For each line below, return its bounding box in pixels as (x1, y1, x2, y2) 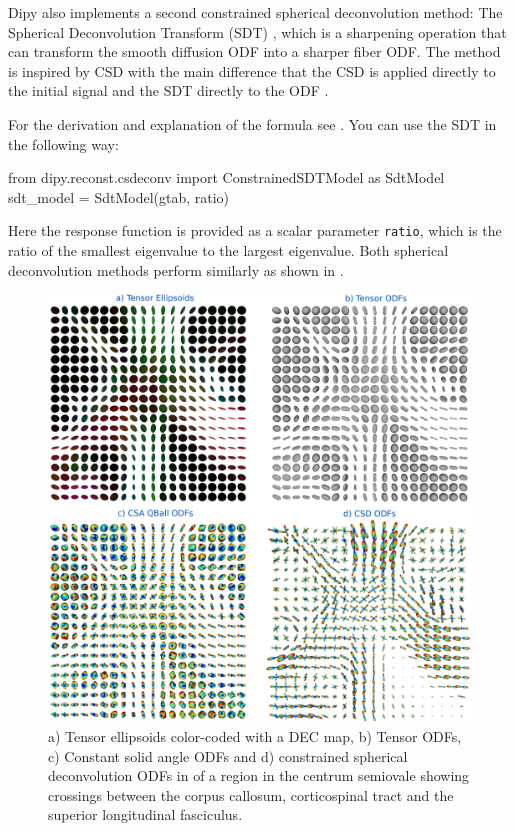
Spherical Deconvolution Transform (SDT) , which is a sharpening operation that (8, 21, 507, 42)
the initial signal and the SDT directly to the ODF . (8, 80, 329, 101)
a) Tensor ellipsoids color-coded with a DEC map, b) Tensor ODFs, (48, 725, 462, 746)
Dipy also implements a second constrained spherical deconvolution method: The (8, 2, 503, 22)
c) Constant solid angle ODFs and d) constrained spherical (48, 745, 408, 766)
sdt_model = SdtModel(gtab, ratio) (8, 186, 230, 207)
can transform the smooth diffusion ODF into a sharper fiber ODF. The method (8, 41, 501, 62)
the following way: (8, 133, 119, 154)
